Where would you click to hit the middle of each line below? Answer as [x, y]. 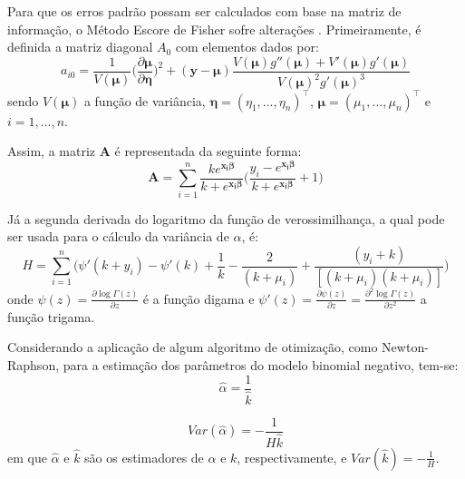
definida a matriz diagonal [80, 47]
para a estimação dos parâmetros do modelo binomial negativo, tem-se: [261, 365]
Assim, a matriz [52, 151]
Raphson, [34, 365]
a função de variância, [145, 100]
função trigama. [51, 316]
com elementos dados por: [247, 47]
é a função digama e [199, 298]
